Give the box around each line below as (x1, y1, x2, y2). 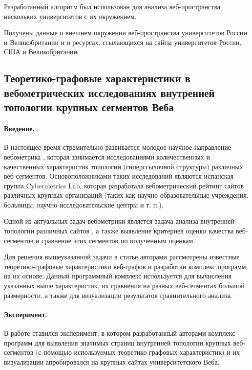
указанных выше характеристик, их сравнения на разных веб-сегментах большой (4, 280, 245, 291)
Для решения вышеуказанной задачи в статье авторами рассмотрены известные (4, 252, 240, 262)
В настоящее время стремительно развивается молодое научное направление (4, 142, 231, 152)
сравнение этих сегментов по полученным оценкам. (42, 235, 195, 245)
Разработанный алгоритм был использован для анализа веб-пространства (4, 1, 221, 11)
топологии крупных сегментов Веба (4, 99, 174, 115)
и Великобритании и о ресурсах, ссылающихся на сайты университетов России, (4, 37, 242, 47)
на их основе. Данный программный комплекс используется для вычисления (4, 271, 231, 281)
